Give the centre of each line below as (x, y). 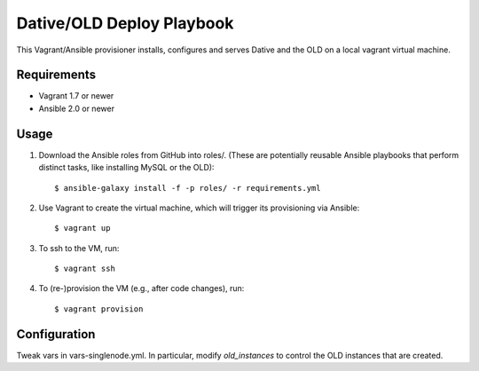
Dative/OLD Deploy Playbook (125, 23)
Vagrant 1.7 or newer (76, 96)
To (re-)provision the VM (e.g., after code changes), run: (141, 288)
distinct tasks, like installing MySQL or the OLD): (126, 168)
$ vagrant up (82, 228)
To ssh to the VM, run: (79, 248)
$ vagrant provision (99, 309)
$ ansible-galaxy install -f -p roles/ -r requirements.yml (188, 188)
